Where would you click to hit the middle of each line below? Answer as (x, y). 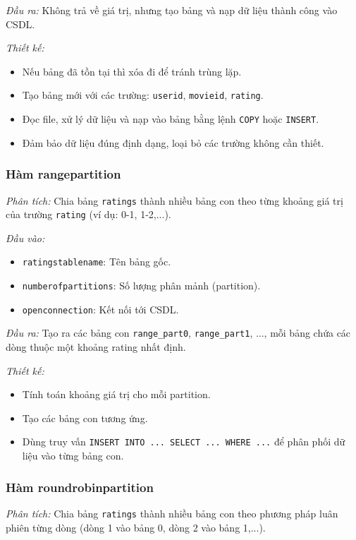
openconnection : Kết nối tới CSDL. (100, 309)
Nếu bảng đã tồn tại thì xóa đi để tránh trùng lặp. (132, 71)
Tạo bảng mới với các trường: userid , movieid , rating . (143, 95)
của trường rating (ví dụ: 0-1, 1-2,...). (88, 214)
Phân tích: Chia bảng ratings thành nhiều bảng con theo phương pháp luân (172, 513)
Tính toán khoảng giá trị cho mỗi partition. (116, 394)
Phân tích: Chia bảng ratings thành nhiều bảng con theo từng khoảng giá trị (174, 200)
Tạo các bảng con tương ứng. (85, 418)
